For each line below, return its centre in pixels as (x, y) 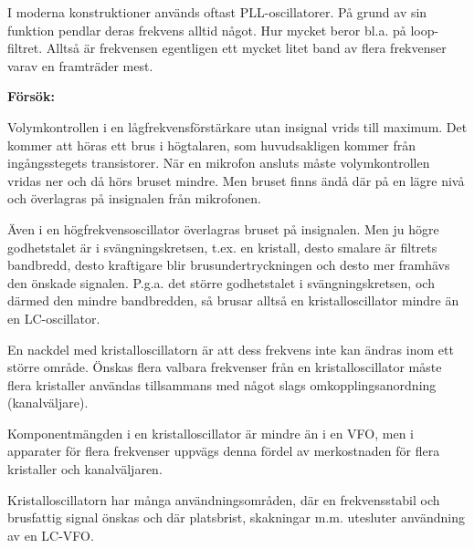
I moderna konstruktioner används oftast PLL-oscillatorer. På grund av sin (217, 12)
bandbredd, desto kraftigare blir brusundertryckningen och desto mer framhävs (229, 265)
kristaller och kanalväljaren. (85, 469)
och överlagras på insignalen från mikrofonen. (135, 198)
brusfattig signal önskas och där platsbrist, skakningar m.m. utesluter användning (236, 517)
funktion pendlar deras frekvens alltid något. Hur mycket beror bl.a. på (207, 30)
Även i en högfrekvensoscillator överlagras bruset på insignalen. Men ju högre (223, 228)
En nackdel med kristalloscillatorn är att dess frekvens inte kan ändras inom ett (231, 349)
